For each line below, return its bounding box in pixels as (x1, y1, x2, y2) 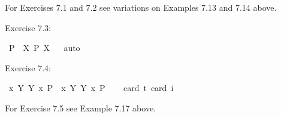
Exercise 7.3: (5, 21, 51, 34)
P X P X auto (8, 41, 80, 54)
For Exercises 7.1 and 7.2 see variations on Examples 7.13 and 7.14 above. (5, 1, 277, 13)
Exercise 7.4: (5, 61, 51, 74)
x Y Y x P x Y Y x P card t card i (8, 81, 174, 94)
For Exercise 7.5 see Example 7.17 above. (5, 101, 156, 114)
